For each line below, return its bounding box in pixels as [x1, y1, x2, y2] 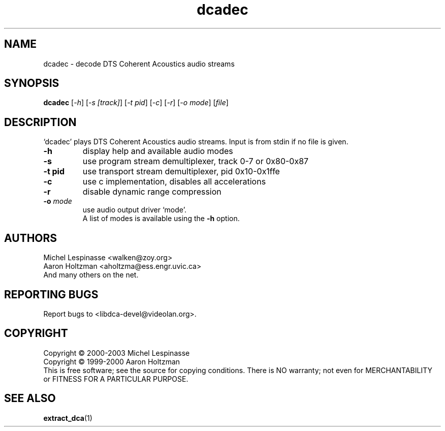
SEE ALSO [4, 392, 56, 405]
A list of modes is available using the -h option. [82, 214, 240, 223]
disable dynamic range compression [82, 187, 221, 197]
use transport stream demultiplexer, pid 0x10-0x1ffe [82, 166, 280, 177]
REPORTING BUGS [4, 288, 99, 301]
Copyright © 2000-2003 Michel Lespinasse [43, 348, 190, 357]
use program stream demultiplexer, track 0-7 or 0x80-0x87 [82, 156, 309, 167]
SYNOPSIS [4, 77, 59, 90]
